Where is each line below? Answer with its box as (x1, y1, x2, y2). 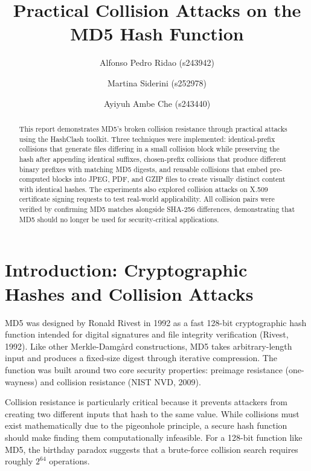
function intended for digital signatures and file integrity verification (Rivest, (5, 328, 289, 341)
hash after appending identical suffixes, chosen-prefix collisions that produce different (19, 153, 286, 164)
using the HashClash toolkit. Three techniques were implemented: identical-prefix (19, 133, 275, 144)
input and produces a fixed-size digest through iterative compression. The (5, 351, 277, 364)
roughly (5, 455, 33, 467)
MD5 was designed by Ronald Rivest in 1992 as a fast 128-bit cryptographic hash (5, 316, 307, 328)
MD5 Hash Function (70, 21, 244, 46)
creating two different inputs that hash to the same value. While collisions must (5, 407, 300, 420)
